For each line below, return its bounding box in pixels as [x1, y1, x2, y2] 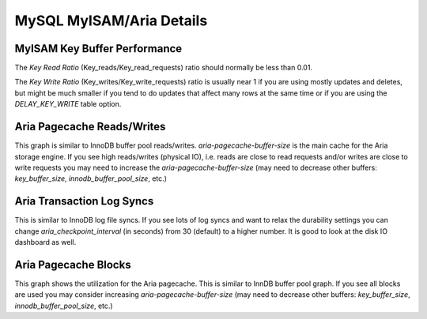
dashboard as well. [14, 238, 77, 246]
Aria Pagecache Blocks [14, 257, 131, 272]
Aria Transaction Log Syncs [14, 194, 154, 208]
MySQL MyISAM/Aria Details [14, 12, 208, 29]
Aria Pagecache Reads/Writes [14, 120, 166, 133]
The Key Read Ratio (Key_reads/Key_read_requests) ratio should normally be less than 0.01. [14, 63, 312, 73]
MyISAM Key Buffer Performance [14, 42, 183, 55]
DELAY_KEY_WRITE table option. [14, 99, 122, 109]
